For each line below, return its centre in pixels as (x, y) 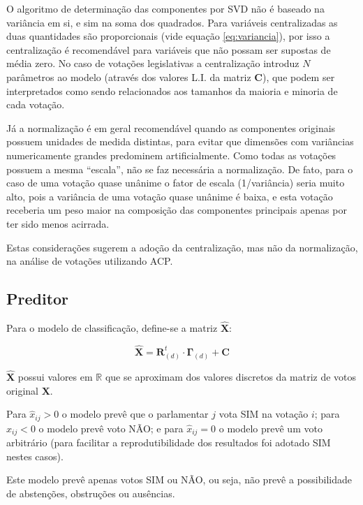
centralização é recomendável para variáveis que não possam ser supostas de (169, 49)
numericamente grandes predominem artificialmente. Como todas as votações (171, 155)
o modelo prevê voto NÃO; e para (111, 428)
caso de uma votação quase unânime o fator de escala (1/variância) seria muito (176, 183)
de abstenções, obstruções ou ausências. (91, 493)
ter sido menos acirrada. (58, 223)
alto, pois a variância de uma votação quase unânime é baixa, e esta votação (170, 196)
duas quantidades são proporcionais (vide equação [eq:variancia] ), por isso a (168, 36)
